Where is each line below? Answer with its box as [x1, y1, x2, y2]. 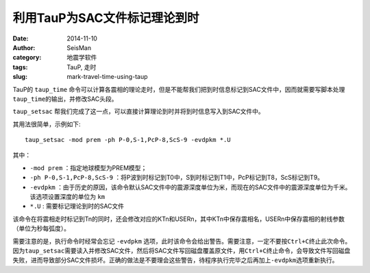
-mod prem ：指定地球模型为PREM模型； [29, 163, 147, 171]
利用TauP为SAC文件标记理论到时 [12, 10, 199, 25]
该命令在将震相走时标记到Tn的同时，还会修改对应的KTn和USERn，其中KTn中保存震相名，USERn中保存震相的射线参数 [12, 215, 345, 223]
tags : [12, 62, 28, 71]
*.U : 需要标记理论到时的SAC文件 [29, 202, 125, 211]
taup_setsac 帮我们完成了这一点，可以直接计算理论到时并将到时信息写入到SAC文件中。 [12, 107, 265, 116]
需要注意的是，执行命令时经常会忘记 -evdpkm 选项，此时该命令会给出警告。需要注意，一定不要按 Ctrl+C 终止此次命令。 [12, 237, 351, 245]
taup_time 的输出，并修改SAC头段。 [12, 95, 118, 103]
